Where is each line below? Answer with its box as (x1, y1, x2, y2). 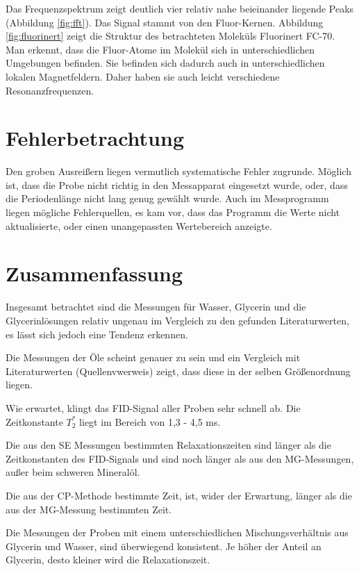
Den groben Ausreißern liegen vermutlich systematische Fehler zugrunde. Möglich (6, 164, 351, 179)
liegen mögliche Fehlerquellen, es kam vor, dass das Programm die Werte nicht (6, 205, 340, 220)
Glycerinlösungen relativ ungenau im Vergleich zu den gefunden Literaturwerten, (6, 313, 349, 327)
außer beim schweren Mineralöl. (6, 465, 140, 479)
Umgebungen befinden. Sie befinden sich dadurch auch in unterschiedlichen (6, 56, 325, 70)
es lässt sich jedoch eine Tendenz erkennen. (6, 326, 188, 341)
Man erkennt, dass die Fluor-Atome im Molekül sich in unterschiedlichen (6, 42, 315, 56)
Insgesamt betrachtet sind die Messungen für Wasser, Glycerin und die (6, 299, 306, 314)
